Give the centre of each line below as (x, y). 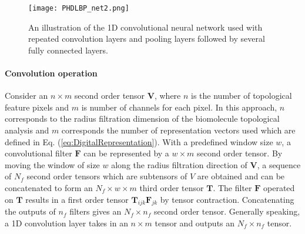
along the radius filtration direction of (179, 164)
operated (279, 187)
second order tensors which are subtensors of (107, 176)
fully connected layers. (68, 50)
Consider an (26, 96)
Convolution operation (51, 73)
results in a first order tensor (77, 199)
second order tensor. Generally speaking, (227, 211)
